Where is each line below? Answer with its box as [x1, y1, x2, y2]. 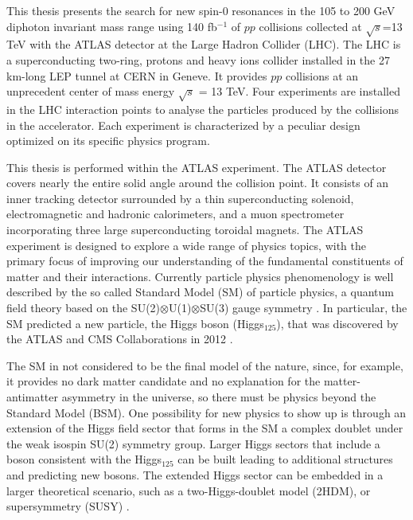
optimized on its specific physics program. [6, 132, 210, 149]
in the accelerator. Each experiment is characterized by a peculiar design [6, 116, 360, 133]
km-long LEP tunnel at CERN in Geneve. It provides [6, 67, 267, 84]
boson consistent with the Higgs [6, 451, 162, 467]
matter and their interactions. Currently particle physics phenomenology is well [6, 268, 394, 284]
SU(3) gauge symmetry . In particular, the [200, 299, 407, 316]
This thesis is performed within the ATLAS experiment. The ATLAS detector [6, 158, 387, 175]
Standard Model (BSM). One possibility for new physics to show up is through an [6, 404, 407, 420]
